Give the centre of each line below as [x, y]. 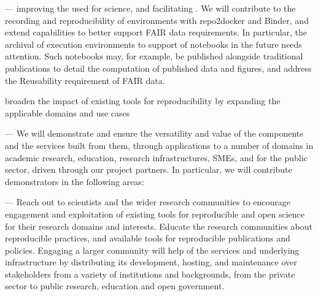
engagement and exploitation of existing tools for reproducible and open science [155, 214]
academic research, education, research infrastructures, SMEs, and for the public [156, 157]
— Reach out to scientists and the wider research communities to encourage [148, 202]
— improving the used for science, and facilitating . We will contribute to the [150, 8]
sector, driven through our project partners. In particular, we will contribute [149, 169]
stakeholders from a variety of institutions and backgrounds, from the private [150, 274]
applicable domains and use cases [68, 112]
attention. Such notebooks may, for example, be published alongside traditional [154, 56]
